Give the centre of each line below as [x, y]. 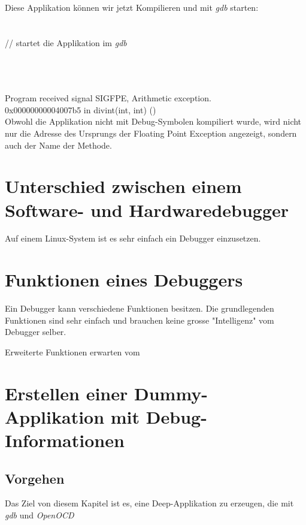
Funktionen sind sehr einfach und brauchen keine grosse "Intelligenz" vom [140, 320]
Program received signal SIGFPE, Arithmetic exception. [108, 98]
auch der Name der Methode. [58, 145]
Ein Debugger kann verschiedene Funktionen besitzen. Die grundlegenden [140, 308]
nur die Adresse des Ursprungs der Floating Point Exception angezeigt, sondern [151, 133]
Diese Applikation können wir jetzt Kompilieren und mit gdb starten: [132, 7]
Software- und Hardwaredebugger [147, 209]
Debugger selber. [36, 332]
